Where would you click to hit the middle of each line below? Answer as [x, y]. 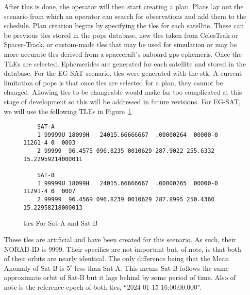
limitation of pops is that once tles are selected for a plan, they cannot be [114, 82]
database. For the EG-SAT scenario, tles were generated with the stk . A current [123, 73]
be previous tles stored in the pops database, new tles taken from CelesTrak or [121, 35]
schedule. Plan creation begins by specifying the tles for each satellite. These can [124, 25]
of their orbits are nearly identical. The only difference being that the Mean [117, 258]
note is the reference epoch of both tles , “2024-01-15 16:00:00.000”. [103, 287]
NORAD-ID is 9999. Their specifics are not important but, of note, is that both [123, 249]
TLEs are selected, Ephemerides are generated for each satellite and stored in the [125, 63]
